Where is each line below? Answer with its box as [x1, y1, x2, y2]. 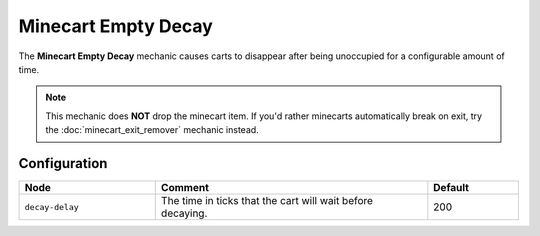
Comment [160, 181, 210, 195]
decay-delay [24, 201, 79, 212]
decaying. [160, 206, 208, 220]
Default [433, 181, 470, 195]
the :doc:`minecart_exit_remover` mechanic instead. [45, 124, 259, 136]
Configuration [18, 155, 108, 172]
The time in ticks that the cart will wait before [160, 194, 374, 208]
